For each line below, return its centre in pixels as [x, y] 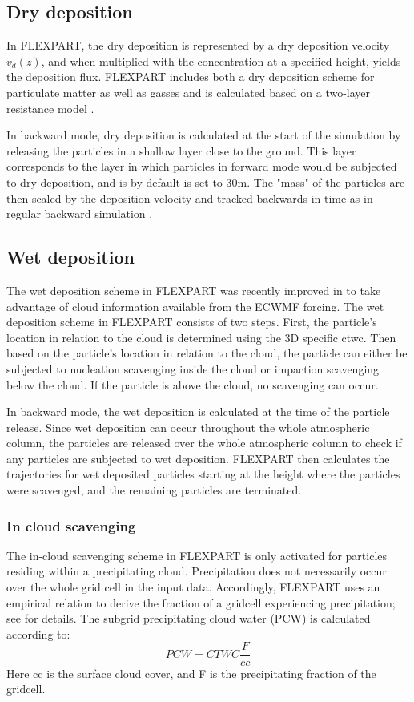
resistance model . [50, 108]
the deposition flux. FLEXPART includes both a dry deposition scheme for [191, 77]
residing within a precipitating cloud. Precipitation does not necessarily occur [197, 571]
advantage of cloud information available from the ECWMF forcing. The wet [195, 306]
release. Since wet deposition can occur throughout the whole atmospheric [188, 427]
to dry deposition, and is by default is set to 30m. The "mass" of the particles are [206, 182]
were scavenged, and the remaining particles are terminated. [154, 490]
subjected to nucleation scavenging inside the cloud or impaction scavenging [193, 368]
